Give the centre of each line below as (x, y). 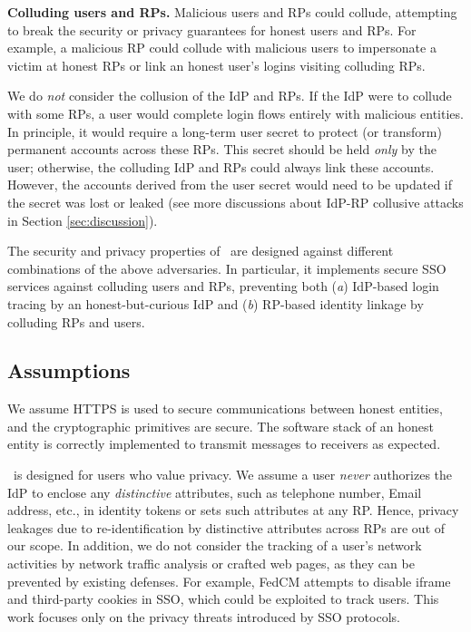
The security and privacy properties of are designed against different (201, 251)
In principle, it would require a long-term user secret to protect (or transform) (225, 131)
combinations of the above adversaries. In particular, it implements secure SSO (227, 268)
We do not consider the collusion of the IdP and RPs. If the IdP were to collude (230, 96)
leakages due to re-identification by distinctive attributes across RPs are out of (226, 527)
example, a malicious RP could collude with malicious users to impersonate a (222, 48)
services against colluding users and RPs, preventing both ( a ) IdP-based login (223, 286)
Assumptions (69, 370)
